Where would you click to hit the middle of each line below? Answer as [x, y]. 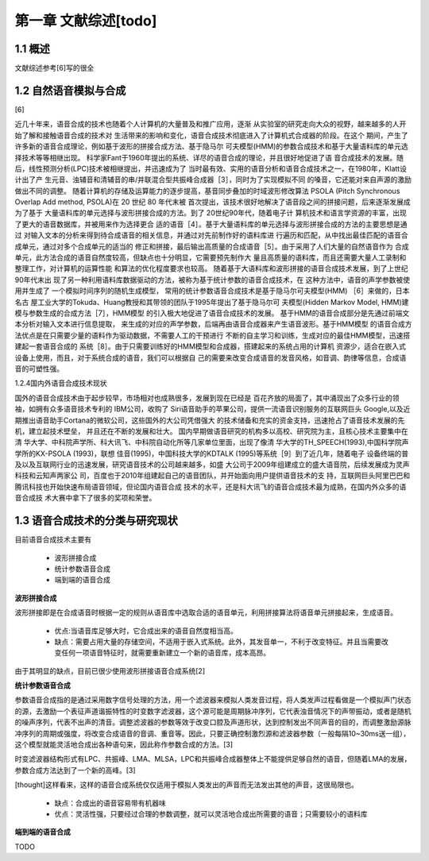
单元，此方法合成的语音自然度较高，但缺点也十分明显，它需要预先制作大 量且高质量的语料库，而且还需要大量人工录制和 [211, 257]
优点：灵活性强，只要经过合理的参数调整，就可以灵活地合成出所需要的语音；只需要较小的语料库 [211, 813]
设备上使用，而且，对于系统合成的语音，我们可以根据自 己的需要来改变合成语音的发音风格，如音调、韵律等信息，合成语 [211, 357]
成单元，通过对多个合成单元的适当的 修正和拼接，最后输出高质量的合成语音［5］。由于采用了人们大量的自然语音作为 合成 [212, 246]
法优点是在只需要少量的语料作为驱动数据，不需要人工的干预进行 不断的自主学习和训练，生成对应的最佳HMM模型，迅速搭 [213, 335]
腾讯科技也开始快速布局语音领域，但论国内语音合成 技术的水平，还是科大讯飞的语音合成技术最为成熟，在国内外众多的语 [211, 486]
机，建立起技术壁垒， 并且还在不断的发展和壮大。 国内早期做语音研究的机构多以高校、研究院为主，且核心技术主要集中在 [211, 431]
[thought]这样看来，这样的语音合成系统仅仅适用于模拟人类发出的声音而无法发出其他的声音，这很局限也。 [187, 785]
